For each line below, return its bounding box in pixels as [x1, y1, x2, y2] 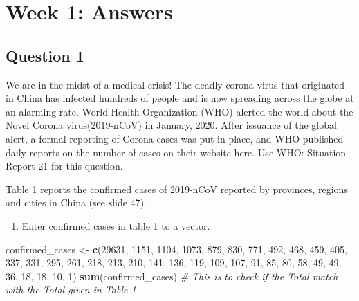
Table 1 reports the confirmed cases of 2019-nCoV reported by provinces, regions [6, 181, 348, 196]
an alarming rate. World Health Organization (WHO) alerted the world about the [6, 104, 353, 118]
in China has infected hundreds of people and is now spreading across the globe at [6, 91, 354, 105]
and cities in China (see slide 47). [6, 195, 147, 210]
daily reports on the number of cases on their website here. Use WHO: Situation [6, 145, 347, 159]
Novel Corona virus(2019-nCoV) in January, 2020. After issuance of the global [6, 118, 337, 132]
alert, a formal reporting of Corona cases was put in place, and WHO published [6, 131, 344, 145]
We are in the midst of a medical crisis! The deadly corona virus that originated [6, 77, 345, 91]
